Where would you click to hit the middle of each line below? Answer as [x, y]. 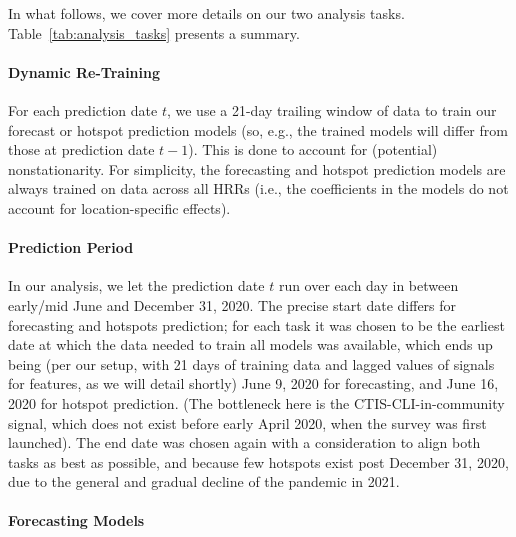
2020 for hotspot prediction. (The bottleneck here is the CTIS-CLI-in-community [256, 402]
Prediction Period [71, 247]
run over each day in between [368, 285]
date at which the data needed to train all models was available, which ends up [250, 344]
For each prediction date [83, 109]
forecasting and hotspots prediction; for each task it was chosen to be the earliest [256, 324]
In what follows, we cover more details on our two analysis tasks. [206, 13]
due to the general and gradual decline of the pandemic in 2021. [204, 481]
